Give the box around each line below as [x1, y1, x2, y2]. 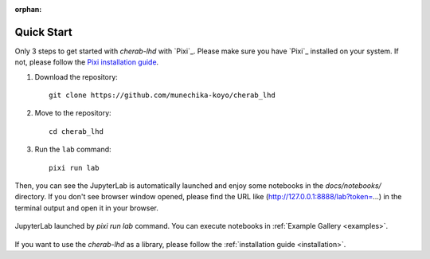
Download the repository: [34, 72, 119, 81]
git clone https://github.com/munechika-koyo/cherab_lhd [49, 91, 276, 100]
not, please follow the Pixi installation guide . [14, 57, 159, 67]
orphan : [14, 5, 42, 14]
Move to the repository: [34, 108, 111, 118]
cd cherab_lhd [49, 127, 104, 135]
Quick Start [14, 25, 72, 39]
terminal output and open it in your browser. [14, 203, 158, 213]
